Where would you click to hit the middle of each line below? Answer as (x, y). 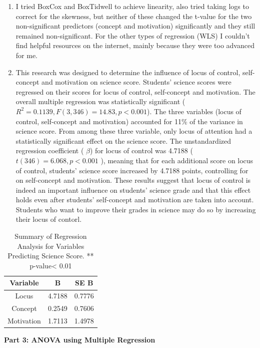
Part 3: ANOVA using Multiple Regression (80, 340)
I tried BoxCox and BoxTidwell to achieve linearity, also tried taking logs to (132, 6)
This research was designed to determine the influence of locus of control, (128, 72)
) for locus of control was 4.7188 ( (141, 150)
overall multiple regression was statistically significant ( (100, 101)
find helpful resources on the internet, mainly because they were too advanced (135, 45)
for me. (27, 55)
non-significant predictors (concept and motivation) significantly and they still (135, 26)
